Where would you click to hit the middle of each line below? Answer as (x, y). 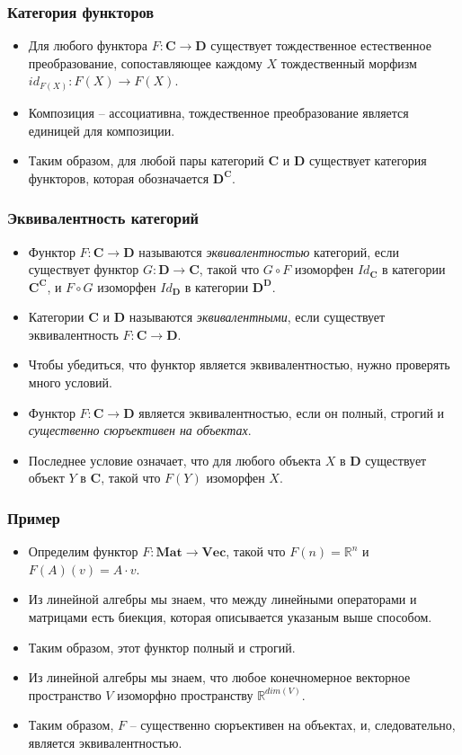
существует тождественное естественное (321, 45)
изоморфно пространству (185, 694)
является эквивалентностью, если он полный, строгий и (292, 412)
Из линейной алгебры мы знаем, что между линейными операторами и (222, 599)
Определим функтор (83, 551)
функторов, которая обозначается (119, 178)
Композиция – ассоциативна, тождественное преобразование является (218, 112)
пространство (65, 694)
